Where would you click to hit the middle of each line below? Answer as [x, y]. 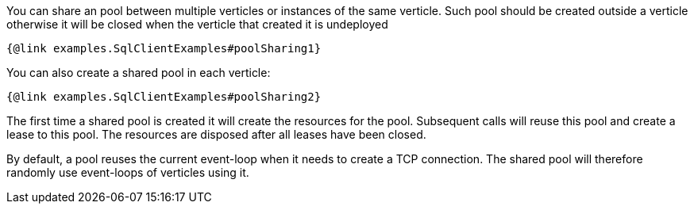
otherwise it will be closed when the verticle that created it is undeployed [197, 24]
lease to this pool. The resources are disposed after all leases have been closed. [216, 134]
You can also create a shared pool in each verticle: [139, 73]
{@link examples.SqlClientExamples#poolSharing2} [164, 97]
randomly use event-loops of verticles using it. [128, 172]
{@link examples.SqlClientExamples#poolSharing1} [164, 48]
